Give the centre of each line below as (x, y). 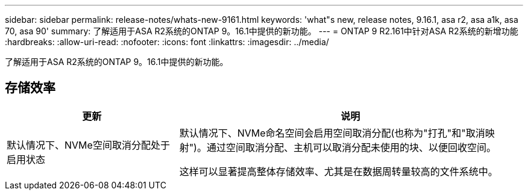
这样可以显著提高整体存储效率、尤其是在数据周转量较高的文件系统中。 (338, 171)
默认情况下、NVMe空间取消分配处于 (88, 145)
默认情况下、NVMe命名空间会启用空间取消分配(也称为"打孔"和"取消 (332, 133)
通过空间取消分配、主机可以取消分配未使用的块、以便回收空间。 (351, 147)
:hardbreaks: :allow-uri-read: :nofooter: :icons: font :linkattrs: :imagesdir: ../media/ (167, 42)
